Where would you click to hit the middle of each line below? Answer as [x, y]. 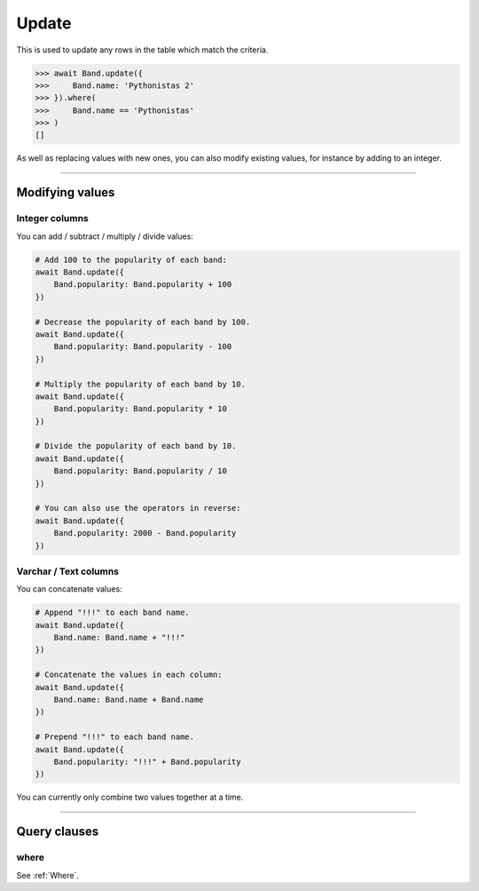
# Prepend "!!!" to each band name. [115, 737]
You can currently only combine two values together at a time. [130, 797]
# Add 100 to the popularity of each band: [131, 259]
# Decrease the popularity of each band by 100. [143, 322]
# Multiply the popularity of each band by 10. [140, 384]
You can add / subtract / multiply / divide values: [105, 236]
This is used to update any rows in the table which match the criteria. [142, 50]
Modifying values [66, 192]
